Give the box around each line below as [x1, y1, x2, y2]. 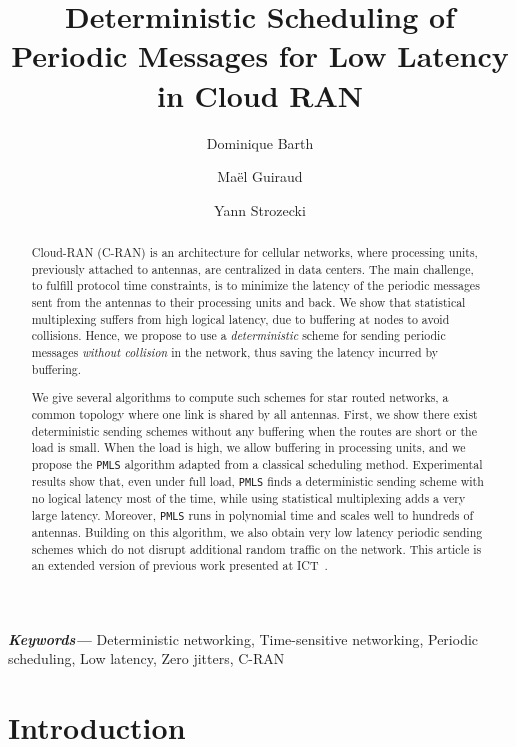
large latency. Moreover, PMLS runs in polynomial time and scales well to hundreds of [31, 506, 474, 523]
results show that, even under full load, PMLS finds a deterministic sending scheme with [31, 472, 484, 489]
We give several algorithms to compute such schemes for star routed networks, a [31, 389, 449, 406]
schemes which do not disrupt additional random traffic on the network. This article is [31, 540, 482, 557]
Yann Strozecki [214, 199, 306, 220]
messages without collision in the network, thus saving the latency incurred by [31, 344, 439, 361]
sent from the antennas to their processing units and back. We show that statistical [31, 294, 466, 311]
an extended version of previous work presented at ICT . [31, 557, 328, 574]
